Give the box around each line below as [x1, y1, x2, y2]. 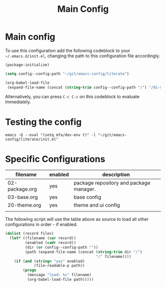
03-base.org [7, 194, 38, 201]
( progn [23, 268, 37, 273]
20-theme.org [7, 202, 41, 208]
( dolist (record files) [5, 231, 54, 236]
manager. [73, 186, 96, 193]
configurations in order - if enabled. [5, 221, 78, 228]
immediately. [5, 99, 31, 105]
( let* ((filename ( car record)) [9, 236, 77, 241]
